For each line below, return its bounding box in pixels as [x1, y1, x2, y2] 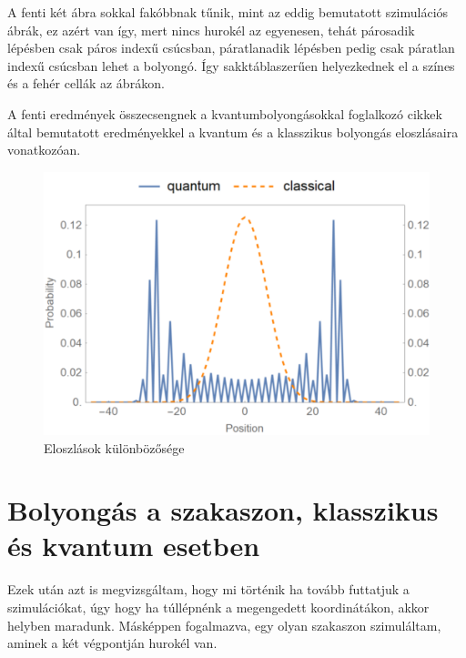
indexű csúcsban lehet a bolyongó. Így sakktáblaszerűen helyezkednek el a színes [7, 56, 455, 75]
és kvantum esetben [7, 527, 260, 564]
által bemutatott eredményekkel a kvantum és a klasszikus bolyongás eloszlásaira [7, 122, 459, 141]
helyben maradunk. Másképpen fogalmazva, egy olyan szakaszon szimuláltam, [7, 615, 441, 634]
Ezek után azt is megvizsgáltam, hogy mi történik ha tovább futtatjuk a [7, 580, 410, 599]
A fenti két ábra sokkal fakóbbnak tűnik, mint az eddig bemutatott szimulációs [7, 3, 449, 21]
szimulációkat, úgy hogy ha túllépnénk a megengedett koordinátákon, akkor [7, 598, 430, 616]
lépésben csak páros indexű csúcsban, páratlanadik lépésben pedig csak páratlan [7, 38, 455, 57]
